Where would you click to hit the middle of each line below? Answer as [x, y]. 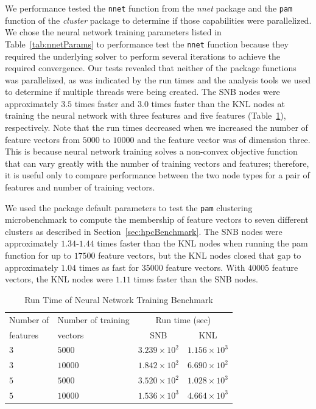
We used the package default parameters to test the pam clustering [129, 207]
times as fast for [109, 267]
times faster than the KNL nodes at [218, 103]
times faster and [105, 103]
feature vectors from [43, 139]
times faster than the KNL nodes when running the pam [202, 243]
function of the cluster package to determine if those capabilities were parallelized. [158, 20]
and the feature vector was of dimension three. [224, 139]
